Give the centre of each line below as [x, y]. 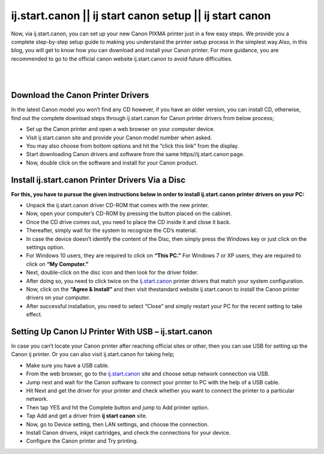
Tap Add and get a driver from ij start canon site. [87, 416]
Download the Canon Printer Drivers [80, 95]
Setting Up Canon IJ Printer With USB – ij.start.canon [112, 331]
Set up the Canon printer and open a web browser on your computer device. [121, 129]
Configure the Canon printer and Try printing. [82, 441]
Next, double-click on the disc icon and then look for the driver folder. [112, 273]
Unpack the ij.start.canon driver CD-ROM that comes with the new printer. [118, 205]
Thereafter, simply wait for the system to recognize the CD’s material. [112, 231]
